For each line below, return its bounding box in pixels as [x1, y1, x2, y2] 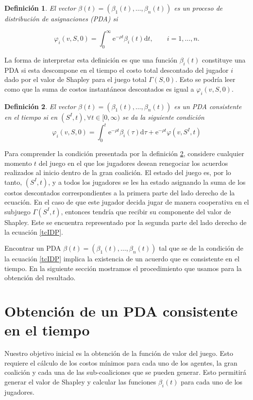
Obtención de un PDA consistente [4, 301, 238, 321]
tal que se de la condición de [158, 243, 243, 253]
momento [4, 158, 32, 168]
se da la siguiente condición [122, 112, 204, 122]
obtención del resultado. [4, 272, 76, 283]
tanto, [4, 176, 22, 187]
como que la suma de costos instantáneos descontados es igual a [4, 83, 194, 94]
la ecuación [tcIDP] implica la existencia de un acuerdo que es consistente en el [4, 254, 240, 264]
